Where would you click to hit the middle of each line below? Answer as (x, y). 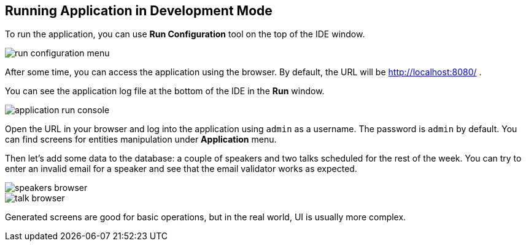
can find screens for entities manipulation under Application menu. (141, 140)
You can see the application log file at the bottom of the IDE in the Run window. (165, 91)
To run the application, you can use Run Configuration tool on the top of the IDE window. (185, 34)
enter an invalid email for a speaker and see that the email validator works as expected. (181, 169)
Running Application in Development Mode (139, 11)
